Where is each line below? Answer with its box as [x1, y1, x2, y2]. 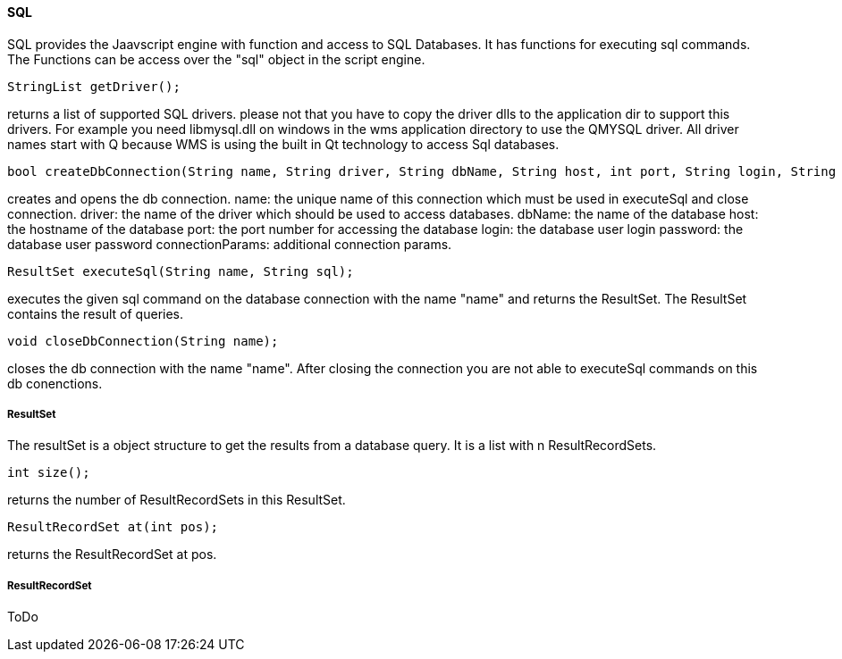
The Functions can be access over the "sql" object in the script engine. [7, 51, 425, 67]
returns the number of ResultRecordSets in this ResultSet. [7, 492, 346, 508]
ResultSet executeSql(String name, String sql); [7, 263, 354, 279]
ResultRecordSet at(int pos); [7, 520, 219, 535]
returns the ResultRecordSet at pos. [7, 546, 217, 563]
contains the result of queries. [7, 305, 184, 321]
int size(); [7, 465, 90, 480]
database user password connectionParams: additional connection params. [7, 236, 452, 252]
